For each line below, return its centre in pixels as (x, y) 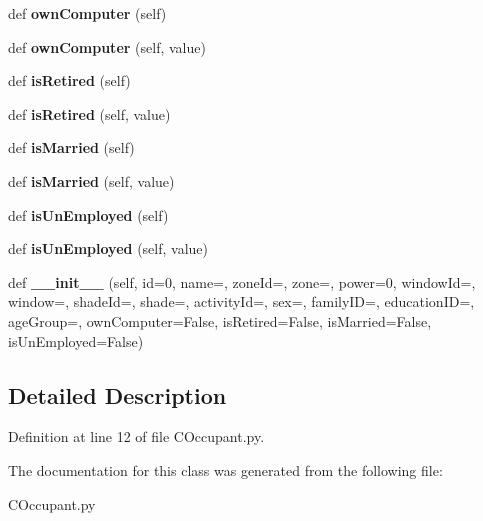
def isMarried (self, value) (91, 180)
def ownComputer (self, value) (107, 46)
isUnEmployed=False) (76, 340)
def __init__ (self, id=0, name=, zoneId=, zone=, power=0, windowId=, (242, 281)
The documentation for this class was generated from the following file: (225, 469)
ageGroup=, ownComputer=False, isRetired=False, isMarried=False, (220, 320)
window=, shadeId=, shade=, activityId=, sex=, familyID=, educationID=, (241, 301)
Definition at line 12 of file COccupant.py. (136, 436)
